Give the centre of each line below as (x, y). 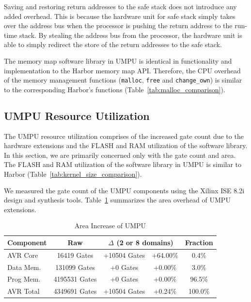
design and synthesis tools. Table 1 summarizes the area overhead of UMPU (117, 200)
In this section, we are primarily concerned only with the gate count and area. (120, 155)
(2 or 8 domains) (145, 242)
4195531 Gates (75, 279)
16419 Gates (75, 255)
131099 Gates (75, 267)
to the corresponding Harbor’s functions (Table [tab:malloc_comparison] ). (115, 89)
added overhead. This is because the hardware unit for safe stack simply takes (120, 16)
